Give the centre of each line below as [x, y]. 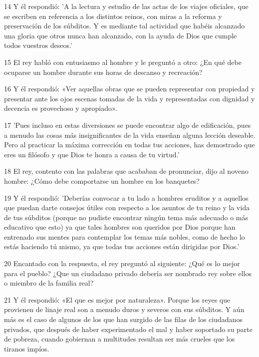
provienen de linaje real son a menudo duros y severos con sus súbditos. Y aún [124, 309]
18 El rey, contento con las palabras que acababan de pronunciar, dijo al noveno [126, 171]
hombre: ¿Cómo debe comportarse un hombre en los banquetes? [102, 180]
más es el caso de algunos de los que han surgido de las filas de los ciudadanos [123, 319]
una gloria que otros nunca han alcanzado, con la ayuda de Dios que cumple [121, 35]
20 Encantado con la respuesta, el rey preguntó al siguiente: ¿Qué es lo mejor [122, 263]
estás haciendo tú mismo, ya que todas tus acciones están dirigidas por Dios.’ [122, 246]
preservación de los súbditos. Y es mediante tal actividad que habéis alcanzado [125, 26]
